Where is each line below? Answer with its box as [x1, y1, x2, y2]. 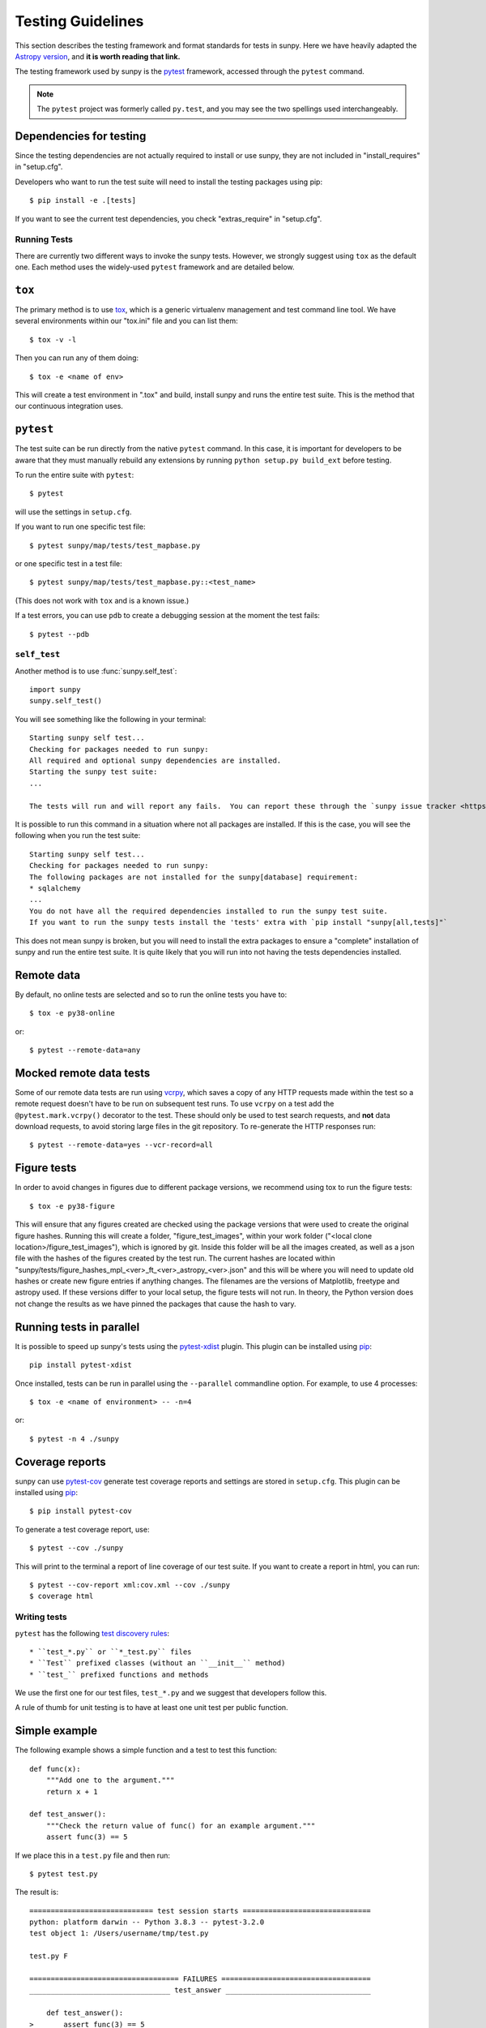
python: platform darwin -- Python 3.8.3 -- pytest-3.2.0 [29, 1918, 265, 1927]
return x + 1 [45, 1787, 98, 1796]
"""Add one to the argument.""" [45, 1776, 175, 1785]
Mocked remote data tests [15, 1066, 151, 1080]
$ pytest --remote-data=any [29, 1045, 141, 1055]
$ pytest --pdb [29, 629, 90, 638]
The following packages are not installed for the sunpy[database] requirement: [29, 872, 359, 882]
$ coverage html [29, 1592, 94, 1601]
